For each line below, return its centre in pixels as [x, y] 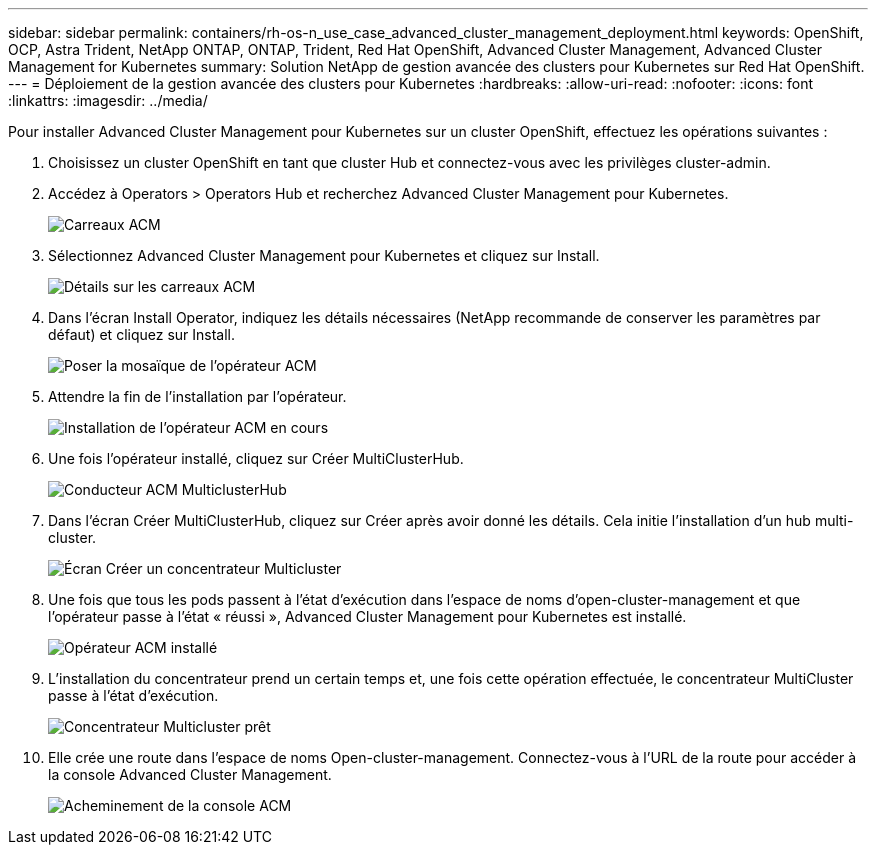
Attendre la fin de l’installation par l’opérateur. [197, 396]
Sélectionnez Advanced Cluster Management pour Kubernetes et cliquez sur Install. [324, 255]
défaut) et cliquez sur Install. [142, 334]
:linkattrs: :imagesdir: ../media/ [108, 100]
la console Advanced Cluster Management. [190, 774]
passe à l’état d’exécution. [133, 695]
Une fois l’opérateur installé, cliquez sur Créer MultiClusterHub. [256, 458]
